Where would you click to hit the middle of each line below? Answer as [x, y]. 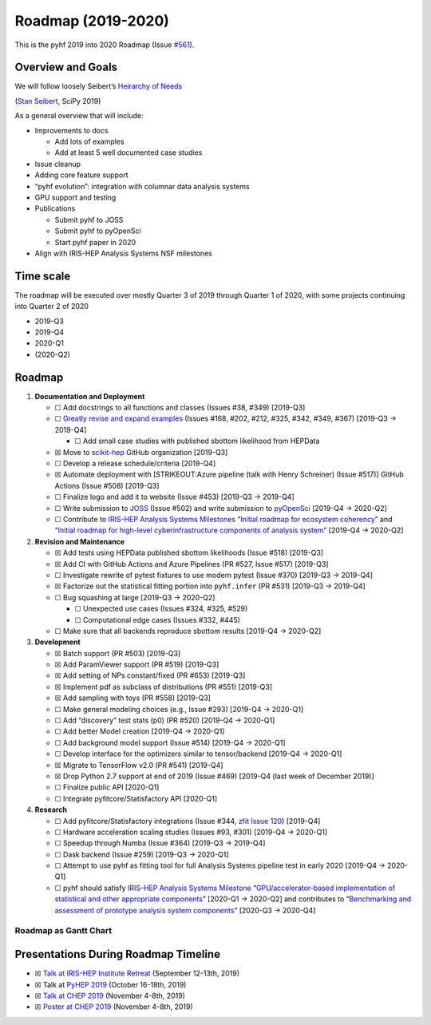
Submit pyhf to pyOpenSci [98, 231]
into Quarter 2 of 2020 [52, 307]
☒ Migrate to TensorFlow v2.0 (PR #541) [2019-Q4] [139, 765]
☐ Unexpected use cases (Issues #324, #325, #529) [161, 609]
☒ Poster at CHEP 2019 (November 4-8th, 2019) [114, 1007]
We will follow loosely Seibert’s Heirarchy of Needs [99, 86]
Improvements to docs [72, 130]
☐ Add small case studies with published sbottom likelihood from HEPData [197, 441]
